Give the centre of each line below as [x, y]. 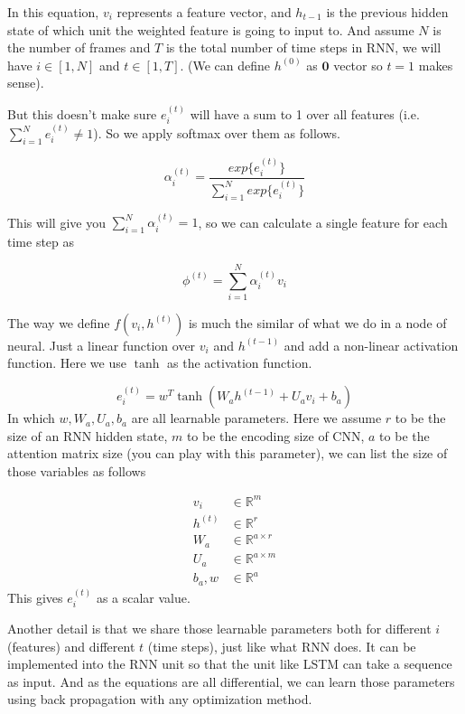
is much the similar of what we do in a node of [317, 322]
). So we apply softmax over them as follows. [217, 133]
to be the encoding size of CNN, [275, 435]
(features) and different [71, 646]
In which [31, 418]
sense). [26, 83]
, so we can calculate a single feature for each [323, 222]
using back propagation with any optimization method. [160, 699]
